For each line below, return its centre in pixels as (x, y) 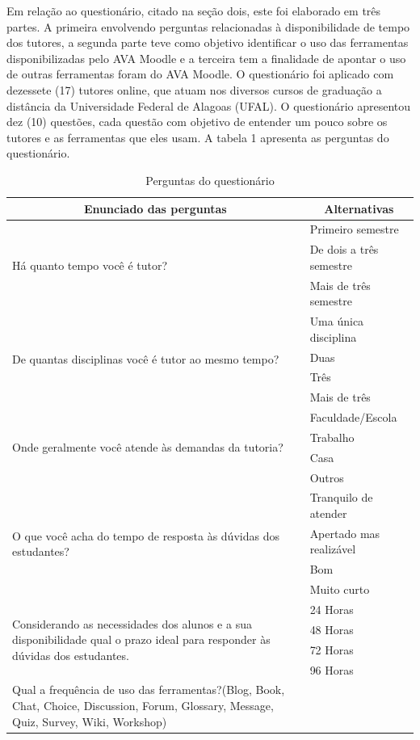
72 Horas (332, 649)
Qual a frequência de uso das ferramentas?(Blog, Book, (149, 690)
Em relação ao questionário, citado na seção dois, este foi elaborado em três (194, 11)
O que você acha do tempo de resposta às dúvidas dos (146, 535)
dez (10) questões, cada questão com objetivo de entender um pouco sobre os (197, 122)
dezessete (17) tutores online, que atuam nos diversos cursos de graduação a (194, 89)
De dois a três (344, 249)
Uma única (337, 321)
